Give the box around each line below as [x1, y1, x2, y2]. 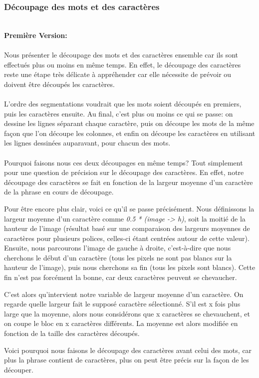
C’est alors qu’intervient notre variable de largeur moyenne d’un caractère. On [4, 288, 244, 299]
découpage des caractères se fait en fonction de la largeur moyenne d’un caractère [4, 176, 253, 187]
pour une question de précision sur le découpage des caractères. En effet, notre [4, 167, 244, 177]
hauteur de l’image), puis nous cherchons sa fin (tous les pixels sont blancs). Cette [4, 262, 256, 272]
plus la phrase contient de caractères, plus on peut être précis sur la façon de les [4, 354, 249, 365]
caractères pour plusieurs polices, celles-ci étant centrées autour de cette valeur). [4, 232, 250, 243]
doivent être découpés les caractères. [4, 78, 115, 89]
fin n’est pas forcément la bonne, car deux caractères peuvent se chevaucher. [4, 272, 237, 282]
